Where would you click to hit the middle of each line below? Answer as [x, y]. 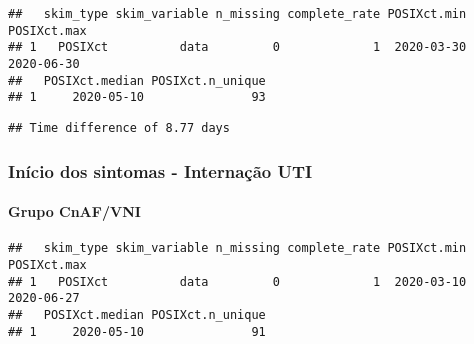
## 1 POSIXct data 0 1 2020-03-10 [237, 281]
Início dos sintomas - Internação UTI [160, 170]
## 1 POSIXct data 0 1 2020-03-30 [237, 47]
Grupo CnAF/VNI [74, 211]
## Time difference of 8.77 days [119, 127]
